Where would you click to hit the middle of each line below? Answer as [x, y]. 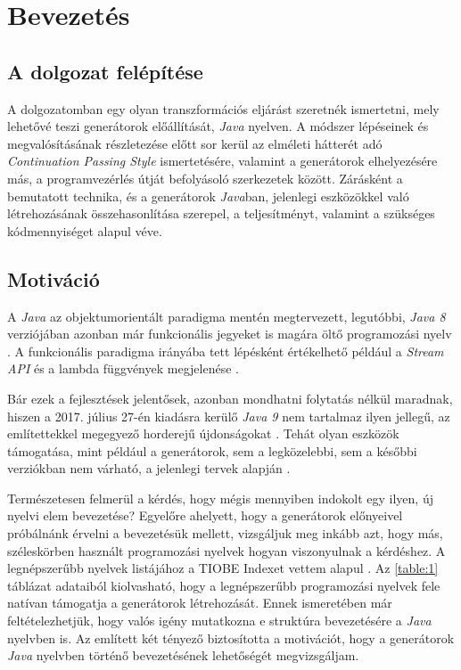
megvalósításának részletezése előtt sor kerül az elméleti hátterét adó [195, 143]
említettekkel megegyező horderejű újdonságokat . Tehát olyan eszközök [203, 433]
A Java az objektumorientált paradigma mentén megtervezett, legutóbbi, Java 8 [226, 316]
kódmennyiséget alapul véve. [85, 230]
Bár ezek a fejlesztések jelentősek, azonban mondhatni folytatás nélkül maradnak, [230, 398]
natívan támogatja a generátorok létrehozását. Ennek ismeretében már [200, 603]
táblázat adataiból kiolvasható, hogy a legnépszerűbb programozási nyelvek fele [224, 585]
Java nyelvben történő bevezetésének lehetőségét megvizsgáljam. [183, 655]
